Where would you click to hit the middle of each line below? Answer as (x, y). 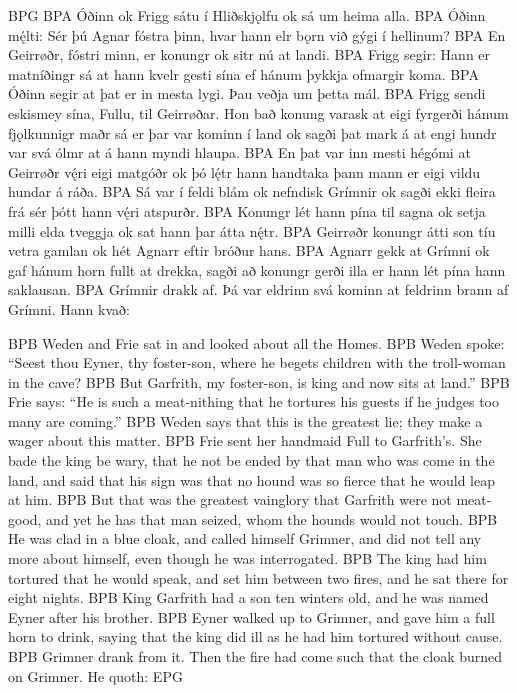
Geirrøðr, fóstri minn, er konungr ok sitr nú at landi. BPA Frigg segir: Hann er (249, 54)
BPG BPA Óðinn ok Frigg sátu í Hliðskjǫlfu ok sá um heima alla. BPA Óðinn (247, 15)
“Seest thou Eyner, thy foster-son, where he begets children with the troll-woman (257, 362)
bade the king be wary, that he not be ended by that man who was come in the (251, 460)
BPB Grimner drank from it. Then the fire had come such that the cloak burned (255, 656)
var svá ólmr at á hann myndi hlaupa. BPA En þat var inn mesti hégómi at (239, 152)
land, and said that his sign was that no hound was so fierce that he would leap (252, 479)
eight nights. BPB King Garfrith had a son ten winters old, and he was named (248, 597)
